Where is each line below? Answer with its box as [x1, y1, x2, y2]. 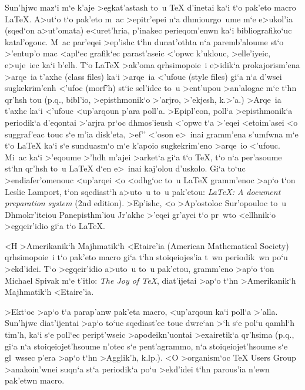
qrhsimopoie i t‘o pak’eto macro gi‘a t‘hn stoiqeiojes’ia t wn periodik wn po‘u [5, 251, 288, 263]
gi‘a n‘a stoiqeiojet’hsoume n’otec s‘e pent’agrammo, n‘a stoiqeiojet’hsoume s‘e [5, 339, 288, 352]
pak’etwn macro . [5, 374, 65, 386]
